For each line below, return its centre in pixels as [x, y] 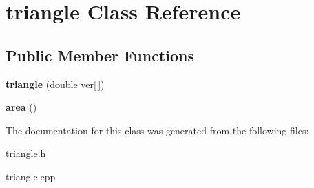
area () [21, 107]
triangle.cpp [31, 176]
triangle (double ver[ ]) [55, 84]
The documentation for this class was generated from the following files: [157, 130]
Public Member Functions [100, 55]
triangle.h [26, 153]
